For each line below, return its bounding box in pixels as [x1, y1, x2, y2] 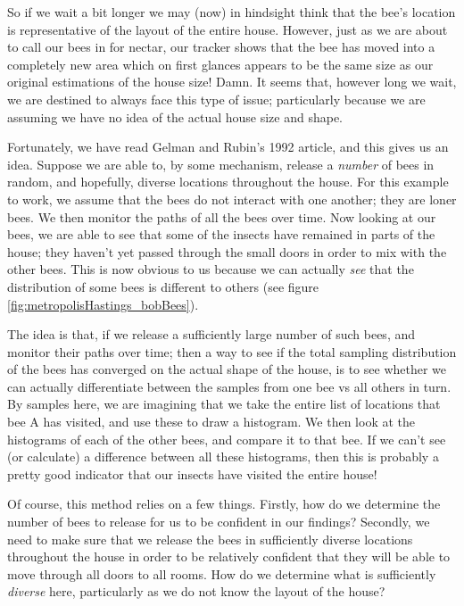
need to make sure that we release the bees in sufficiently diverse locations [7, 529, 413, 548]
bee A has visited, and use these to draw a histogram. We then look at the [7, 412, 415, 431]
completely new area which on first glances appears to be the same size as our [7, 54, 434, 73]
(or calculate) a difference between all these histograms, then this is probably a [7, 447, 439, 466]
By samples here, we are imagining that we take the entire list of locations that [7, 394, 441, 413]
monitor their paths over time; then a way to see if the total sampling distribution [7, 342, 457, 361]
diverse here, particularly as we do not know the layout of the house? [7, 582, 385, 601]
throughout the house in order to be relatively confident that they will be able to [7, 547, 451, 566]
